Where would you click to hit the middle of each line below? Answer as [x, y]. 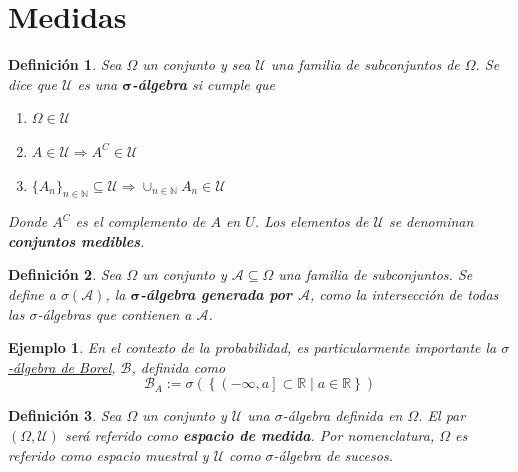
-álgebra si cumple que [203, 83]
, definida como [178, 366]
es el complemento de [140, 221]
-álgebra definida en [342, 415]
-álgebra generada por [216, 294]
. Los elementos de [311, 221]
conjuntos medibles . [76, 240]
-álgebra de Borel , [62, 366]
